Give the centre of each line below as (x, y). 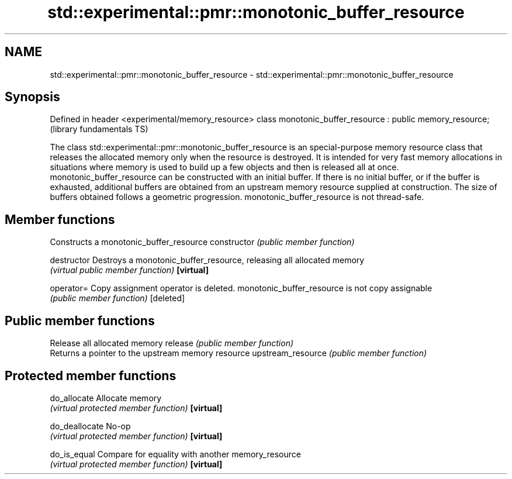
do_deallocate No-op (90, 426)
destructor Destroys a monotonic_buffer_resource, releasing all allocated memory (207, 260)
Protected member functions (91, 375)
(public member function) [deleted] (117, 298)
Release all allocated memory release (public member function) (172, 343)
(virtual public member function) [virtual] (129, 270)
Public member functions (80, 321)
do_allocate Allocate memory (106, 398)
